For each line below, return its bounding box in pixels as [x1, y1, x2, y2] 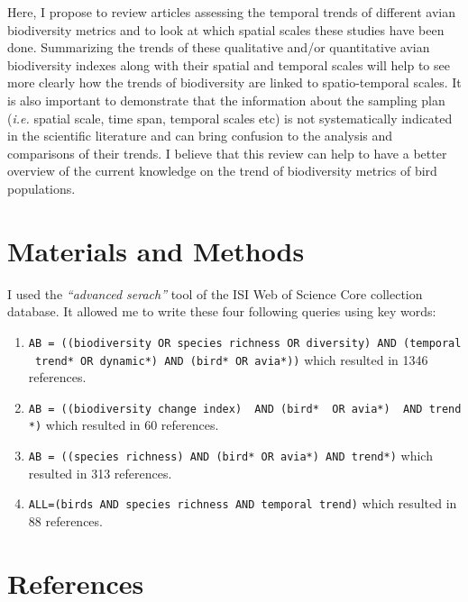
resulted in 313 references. [28, 463, 172, 482]
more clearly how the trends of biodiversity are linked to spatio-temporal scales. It [7, 73, 462, 92]
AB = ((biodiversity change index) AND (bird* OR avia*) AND [28, 402, 423, 415]
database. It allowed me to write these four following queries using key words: [7, 302, 436, 321]
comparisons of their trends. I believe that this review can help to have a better [7, 143, 447, 162]
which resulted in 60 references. [45, 415, 219, 434]
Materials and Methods [7, 232, 305, 269]
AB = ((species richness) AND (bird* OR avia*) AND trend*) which [28, 446, 433, 465]
